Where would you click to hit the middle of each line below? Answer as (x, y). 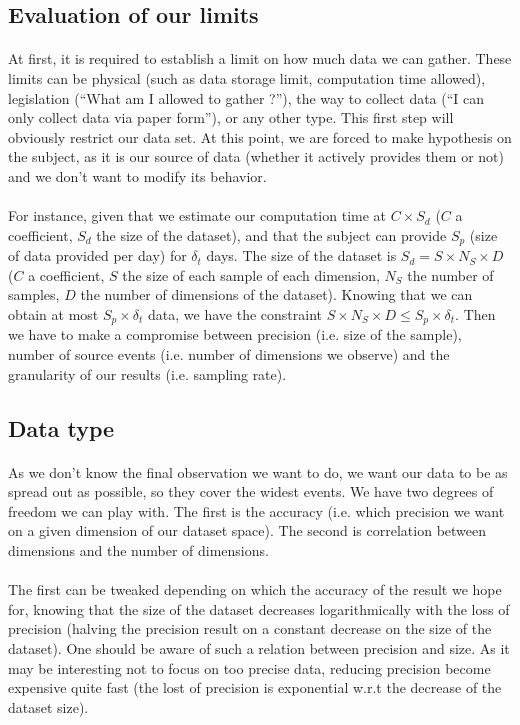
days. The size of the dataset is (301, 255)
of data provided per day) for (97, 255)
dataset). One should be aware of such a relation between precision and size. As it (259, 647)
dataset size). (48, 706)
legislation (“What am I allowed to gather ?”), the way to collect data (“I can (246, 97)
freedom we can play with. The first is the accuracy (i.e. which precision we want (256, 510)
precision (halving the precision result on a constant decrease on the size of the (250, 628)
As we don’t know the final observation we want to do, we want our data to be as (258, 471)
